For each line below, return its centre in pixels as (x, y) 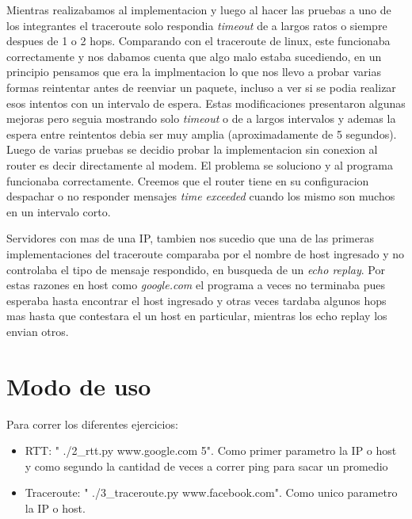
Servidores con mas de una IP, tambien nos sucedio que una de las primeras (190, 238)
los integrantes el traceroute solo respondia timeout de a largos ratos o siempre (197, 25)
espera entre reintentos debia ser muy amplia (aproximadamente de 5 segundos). (202, 134)
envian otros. (38, 331)
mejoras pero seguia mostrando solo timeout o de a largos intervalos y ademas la (201, 118)
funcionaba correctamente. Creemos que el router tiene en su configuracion (188, 180)
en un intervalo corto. (59, 211)
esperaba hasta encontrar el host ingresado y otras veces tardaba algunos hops (196, 300)
